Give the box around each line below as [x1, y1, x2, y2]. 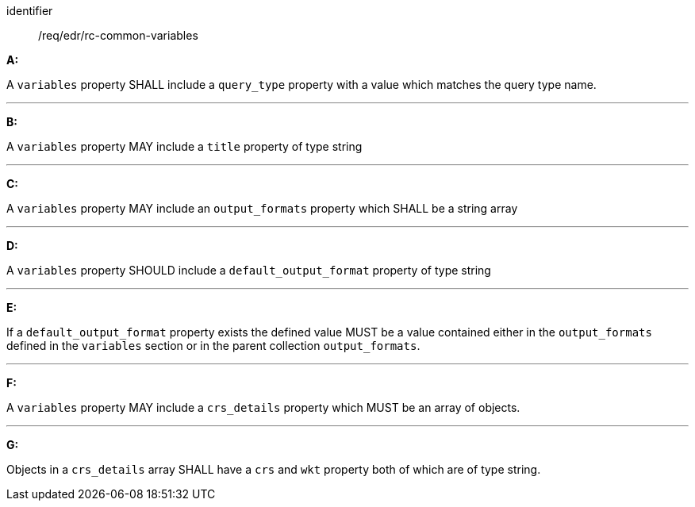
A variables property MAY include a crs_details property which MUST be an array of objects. [6, 401, 520, 414]
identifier [6, 4, 53, 17]
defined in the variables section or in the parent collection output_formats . [6, 339, 420, 352]
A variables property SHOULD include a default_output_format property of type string [6, 263, 491, 277]
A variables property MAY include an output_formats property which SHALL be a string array [6, 202, 518, 215]
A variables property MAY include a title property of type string [6, 140, 363, 153]
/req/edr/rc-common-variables [38, 29, 198, 42]
